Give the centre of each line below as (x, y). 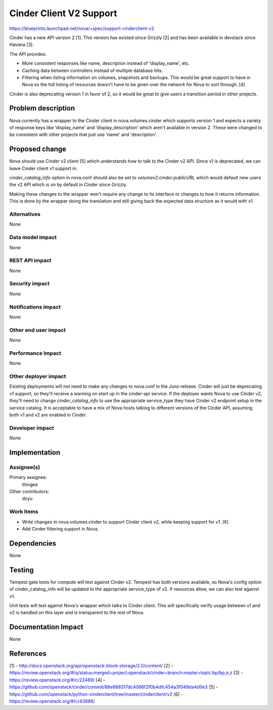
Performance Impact (35, 353)
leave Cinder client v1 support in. (43, 168)
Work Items (24, 512)
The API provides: (28, 54)
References (28, 653)
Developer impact (32, 428)
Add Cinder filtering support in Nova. (60, 529)
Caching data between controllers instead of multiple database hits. (93, 70)
